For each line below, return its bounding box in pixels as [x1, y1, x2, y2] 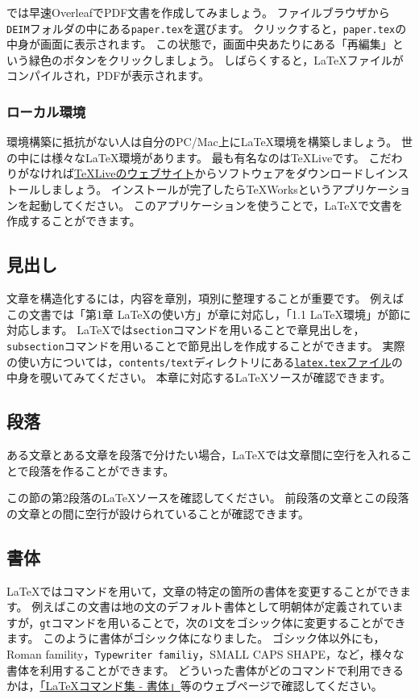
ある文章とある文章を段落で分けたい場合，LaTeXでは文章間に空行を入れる [6, 446, 401, 463]
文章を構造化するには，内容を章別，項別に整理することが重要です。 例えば [6, 290, 404, 307]
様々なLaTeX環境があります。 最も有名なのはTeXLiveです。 [51, 149, 365, 165]
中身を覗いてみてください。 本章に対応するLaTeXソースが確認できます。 [6, 369, 392, 386]
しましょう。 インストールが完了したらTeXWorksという [39, 181, 332, 198]
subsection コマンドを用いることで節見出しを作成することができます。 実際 [6, 337, 405, 354]
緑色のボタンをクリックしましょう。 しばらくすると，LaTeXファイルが [28, 51, 404, 68]
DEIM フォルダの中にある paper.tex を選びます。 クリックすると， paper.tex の [6, 19, 407, 36]
